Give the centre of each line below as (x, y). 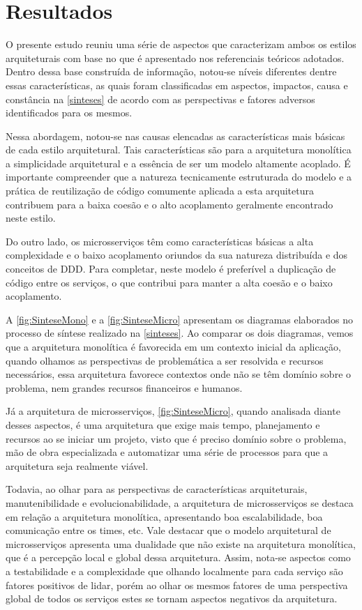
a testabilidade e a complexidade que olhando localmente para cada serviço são (174, 571)
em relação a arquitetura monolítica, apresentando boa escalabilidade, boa (164, 516)
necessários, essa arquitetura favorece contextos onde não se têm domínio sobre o (179, 374)
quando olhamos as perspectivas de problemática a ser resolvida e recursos (165, 360)
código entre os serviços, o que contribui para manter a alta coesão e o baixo (169, 282)
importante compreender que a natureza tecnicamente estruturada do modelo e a (179, 177)
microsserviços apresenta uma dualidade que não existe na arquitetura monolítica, (181, 543)
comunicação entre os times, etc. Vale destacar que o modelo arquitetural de (168, 530)
